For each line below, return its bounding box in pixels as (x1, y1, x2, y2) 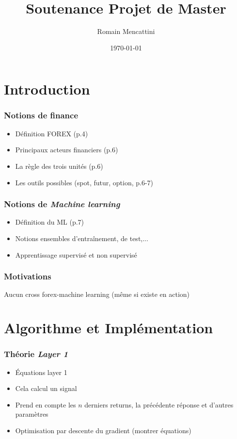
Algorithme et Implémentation (4, 318, 213, 338)
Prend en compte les (15, 399, 76, 409)
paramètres (15, 409, 48, 419)
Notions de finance (4, 109, 79, 121)
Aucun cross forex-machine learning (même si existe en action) (4, 289, 190, 299)
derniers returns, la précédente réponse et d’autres (84, 399, 234, 409)
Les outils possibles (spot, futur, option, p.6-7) (15, 177, 154, 187)
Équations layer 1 (15, 367, 67, 377)
